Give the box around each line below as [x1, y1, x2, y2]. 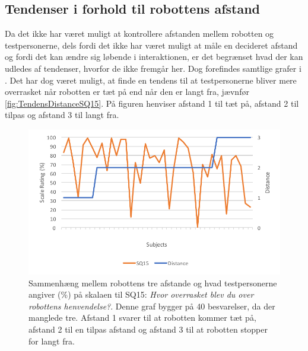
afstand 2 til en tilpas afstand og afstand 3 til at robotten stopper [28, 323, 268, 335]
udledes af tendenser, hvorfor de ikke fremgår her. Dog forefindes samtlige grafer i [5, 62, 301, 74]
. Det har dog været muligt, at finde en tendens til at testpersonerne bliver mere [5, 74, 297, 86]
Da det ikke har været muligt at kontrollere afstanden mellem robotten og [5, 27, 274, 40]
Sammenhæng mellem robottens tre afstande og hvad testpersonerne [28, 276, 277, 289]
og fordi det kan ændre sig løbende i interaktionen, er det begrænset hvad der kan [5, 50, 303, 63]
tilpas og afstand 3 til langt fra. [5, 109, 119, 121]
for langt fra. [28, 334, 75, 347]
